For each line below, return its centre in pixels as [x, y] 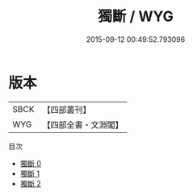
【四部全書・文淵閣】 [83, 124]
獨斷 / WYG [136, 17]
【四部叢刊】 [67, 110]
